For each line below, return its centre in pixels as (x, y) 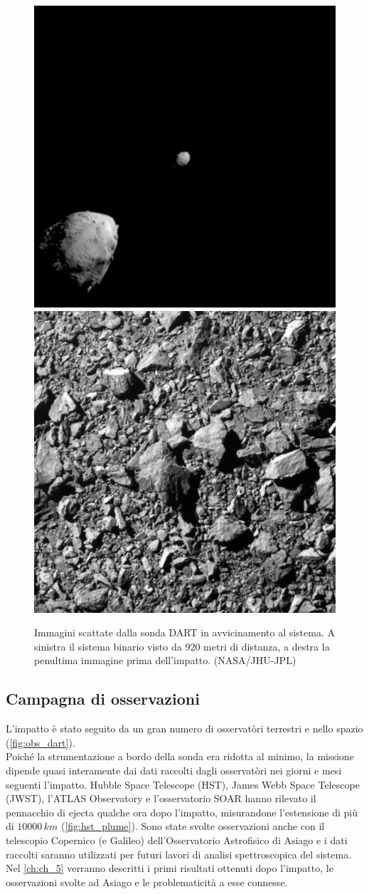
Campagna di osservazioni (103, 699)
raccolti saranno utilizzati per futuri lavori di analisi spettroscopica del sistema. (179, 854)
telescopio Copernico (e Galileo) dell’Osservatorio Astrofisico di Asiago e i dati (177, 840)
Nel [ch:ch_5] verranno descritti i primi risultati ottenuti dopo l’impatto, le (170, 868)
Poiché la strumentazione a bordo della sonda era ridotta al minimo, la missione (180, 756)
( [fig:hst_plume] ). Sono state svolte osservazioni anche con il (193, 826)
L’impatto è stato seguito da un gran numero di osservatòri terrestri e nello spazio (184, 729)
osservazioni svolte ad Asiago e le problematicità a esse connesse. (147, 882)
